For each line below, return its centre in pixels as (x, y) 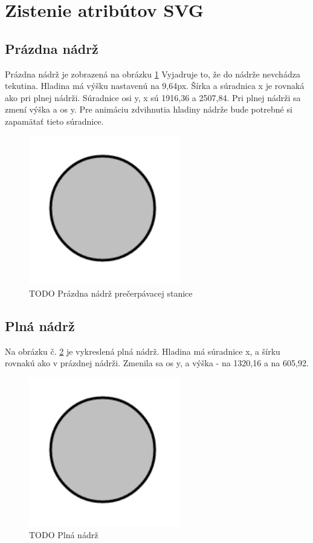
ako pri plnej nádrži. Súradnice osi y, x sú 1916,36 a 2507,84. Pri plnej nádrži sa (153, 97)
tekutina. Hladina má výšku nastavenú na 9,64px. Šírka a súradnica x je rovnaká (155, 86)
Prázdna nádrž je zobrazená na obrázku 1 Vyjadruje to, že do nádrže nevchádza (153, 74)
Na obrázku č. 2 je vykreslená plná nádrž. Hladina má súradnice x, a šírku (143, 351)
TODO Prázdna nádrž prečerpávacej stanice (111, 293)
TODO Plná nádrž (64, 535)
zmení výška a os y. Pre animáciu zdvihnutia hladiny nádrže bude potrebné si (149, 109)
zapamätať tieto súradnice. (54, 121)
